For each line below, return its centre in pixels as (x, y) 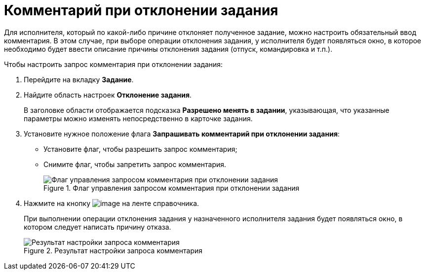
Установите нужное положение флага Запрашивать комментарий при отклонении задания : (182, 134)
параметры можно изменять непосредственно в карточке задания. (138, 118)
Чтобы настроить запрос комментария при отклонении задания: (114, 64)
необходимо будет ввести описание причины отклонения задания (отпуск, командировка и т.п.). (168, 49)
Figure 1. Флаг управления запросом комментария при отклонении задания (172, 188)
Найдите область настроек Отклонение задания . (108, 95)
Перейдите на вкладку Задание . (79, 79)
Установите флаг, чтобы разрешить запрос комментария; (140, 149)
